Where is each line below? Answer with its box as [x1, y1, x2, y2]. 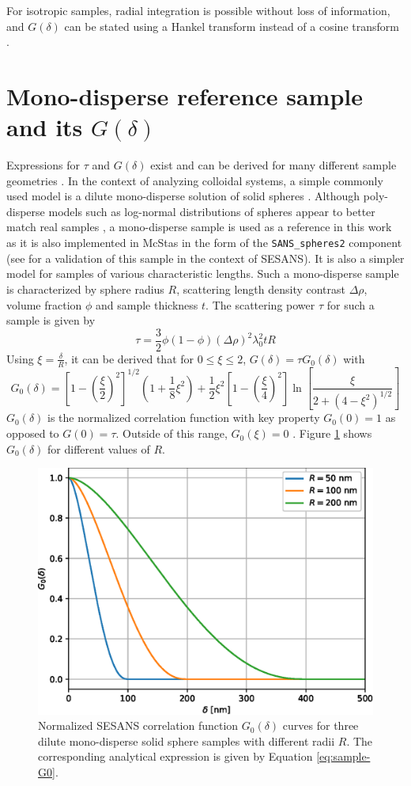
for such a [326, 296, 375, 313]
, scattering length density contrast [176, 280, 345, 297]
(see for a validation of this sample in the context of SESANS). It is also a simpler [6, 249, 405, 266]
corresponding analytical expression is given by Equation [38, 748, 313, 765]
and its [6, 111, 83, 143]
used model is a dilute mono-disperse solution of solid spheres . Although [6, 188, 360, 204]
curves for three [282, 717, 359, 734]
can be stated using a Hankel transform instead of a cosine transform [64, 17, 399, 34]
